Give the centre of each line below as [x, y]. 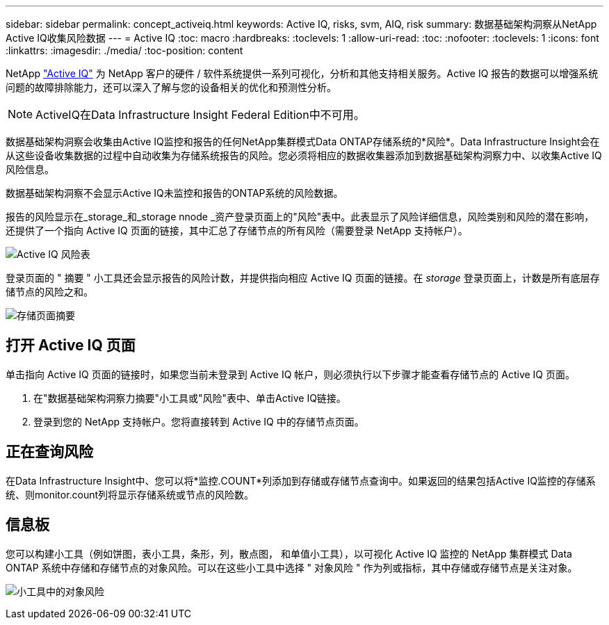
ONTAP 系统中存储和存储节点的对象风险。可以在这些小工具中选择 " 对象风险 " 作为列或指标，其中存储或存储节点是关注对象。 [292, 567]
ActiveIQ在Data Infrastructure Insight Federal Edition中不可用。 [200, 115]
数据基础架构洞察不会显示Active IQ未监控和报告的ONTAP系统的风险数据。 [174, 193]
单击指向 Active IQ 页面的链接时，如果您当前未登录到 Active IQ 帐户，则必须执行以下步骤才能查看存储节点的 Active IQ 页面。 [290, 374]
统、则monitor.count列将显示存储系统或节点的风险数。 [130, 494]
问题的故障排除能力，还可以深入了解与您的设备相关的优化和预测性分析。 [171, 87]
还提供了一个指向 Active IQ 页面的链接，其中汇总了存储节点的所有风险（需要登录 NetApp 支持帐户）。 [237, 230]
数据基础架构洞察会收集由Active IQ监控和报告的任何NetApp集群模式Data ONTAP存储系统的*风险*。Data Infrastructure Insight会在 [303, 141]
